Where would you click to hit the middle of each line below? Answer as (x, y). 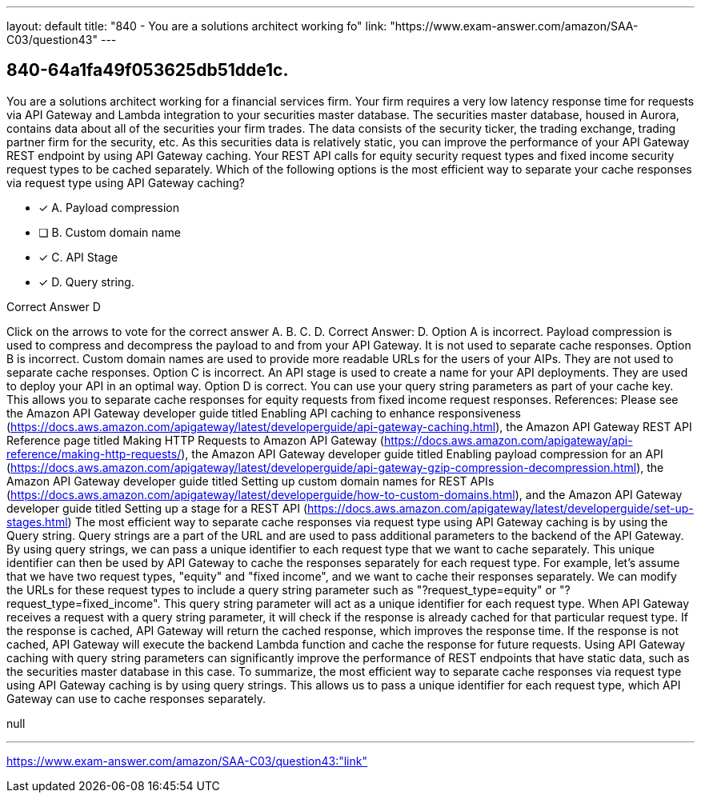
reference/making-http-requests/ (94, 453)
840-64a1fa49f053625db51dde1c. (148, 70)
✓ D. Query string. (86, 282)
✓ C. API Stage (78, 257)
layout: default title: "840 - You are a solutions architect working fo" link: (197, 26)
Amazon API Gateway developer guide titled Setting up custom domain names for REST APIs (250, 481)
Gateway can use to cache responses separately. (136, 698)
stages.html (37, 521)
